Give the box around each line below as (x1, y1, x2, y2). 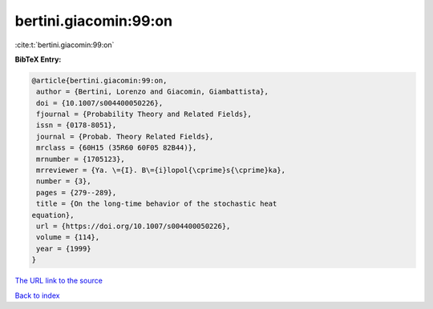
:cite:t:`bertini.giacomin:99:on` (14, 40, 115, 50)
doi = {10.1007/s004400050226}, (36, 98, 164, 107)
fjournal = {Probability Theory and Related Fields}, (36, 110, 252, 119)
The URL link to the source (14, 276, 103, 286)
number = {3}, (36, 177, 91, 186)
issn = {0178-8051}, (36, 121, 117, 130)
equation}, (31, 211, 75, 219)
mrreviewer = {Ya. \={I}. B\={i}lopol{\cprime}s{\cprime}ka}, (36, 166, 286, 175)
